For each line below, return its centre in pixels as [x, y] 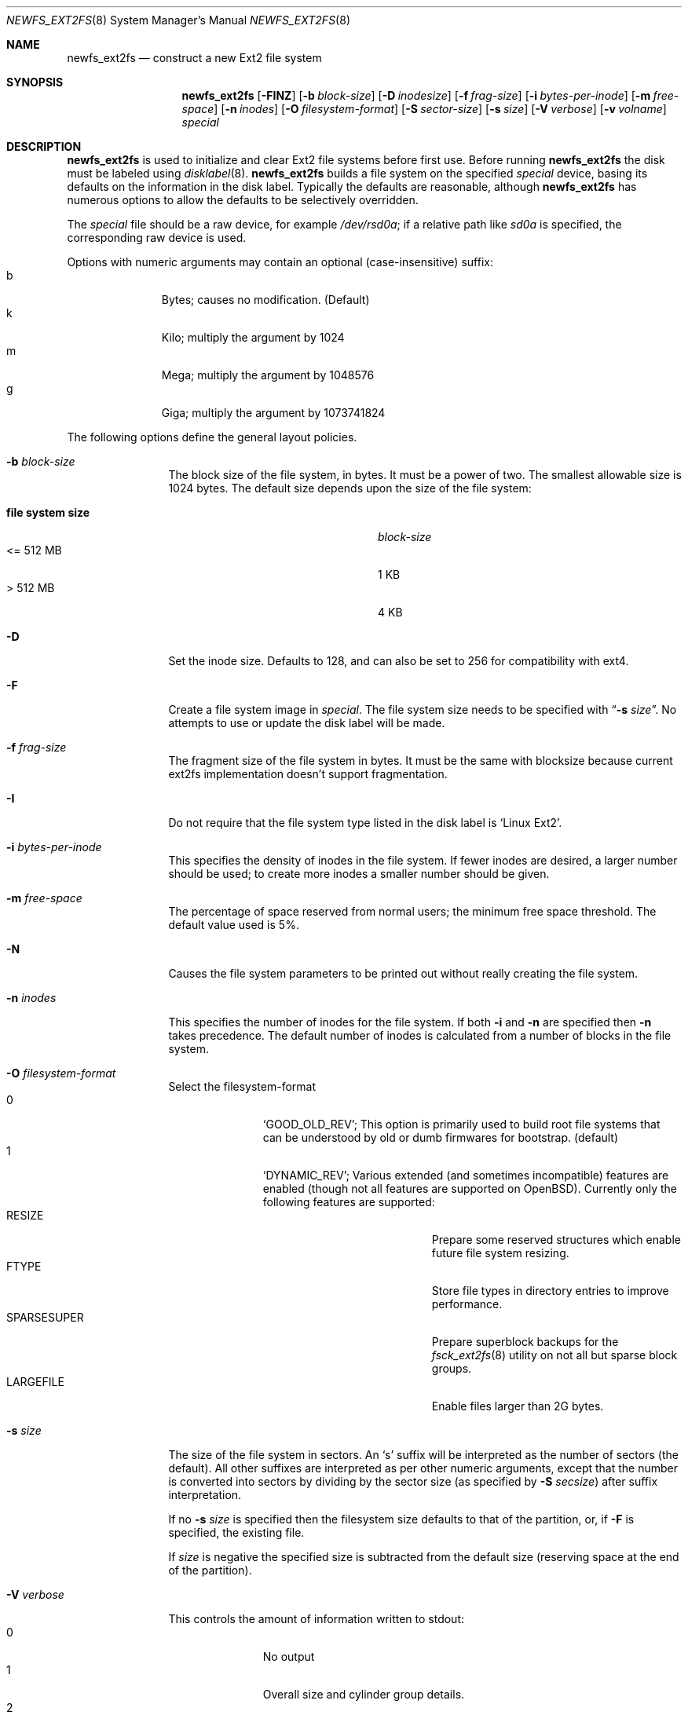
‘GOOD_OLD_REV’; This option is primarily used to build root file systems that [461, 1124]
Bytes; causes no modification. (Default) [265, 300]
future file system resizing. [500, 1253]
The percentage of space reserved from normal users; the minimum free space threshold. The [412, 911]
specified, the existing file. [236, 1532]
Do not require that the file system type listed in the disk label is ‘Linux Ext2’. [365, 823]
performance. [467, 1304]
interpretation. [205, 1495]
